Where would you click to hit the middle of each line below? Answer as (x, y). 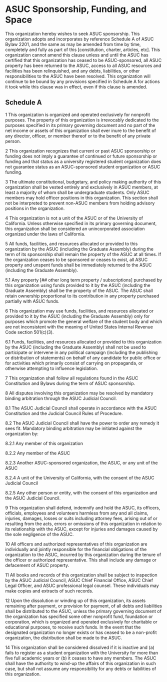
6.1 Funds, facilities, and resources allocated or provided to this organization (83, 341)
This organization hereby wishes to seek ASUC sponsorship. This (72, 33)
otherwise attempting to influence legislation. (52, 368)
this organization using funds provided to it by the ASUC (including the (78, 285)
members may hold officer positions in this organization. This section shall (82, 197)
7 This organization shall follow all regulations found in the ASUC (72, 378)
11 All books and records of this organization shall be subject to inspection (81, 575)
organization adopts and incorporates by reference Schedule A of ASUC (79, 39)
